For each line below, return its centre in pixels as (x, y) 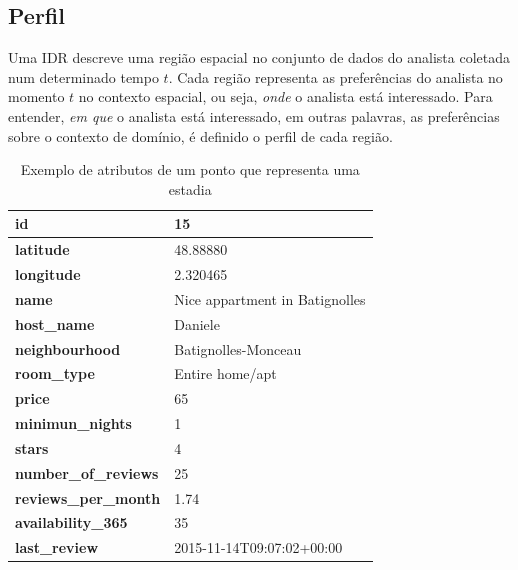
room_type (55, 373)
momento (36, 96)
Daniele (197, 323)
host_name (55, 323)
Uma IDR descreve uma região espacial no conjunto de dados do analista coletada (259, 57)
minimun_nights (73, 423)
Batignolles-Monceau (238, 348)
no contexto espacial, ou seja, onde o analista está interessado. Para (285, 96)
